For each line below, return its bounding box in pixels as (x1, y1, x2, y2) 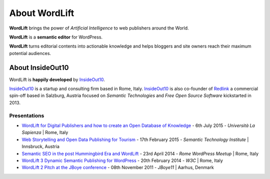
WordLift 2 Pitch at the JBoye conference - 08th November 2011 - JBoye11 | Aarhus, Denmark (21, 164, 214, 170)
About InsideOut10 (9, 63, 69, 72)
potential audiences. (9, 50, 51, 56)
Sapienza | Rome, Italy (21, 129, 68, 135)
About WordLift (9, 7, 74, 18)
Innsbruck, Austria (21, 143, 60, 149)
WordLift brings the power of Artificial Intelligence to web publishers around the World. (9, 25, 189, 31)
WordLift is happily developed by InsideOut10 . (9, 76, 105, 82)
